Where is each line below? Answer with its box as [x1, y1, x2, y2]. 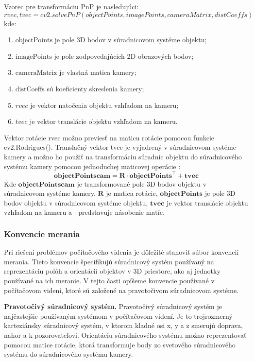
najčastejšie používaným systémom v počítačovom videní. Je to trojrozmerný [4, 310, 233, 321]
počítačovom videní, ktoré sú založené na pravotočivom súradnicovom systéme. [4, 285, 238, 295]
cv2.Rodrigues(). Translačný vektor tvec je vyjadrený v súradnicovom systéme [4, 142, 236, 152]
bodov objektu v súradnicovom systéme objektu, [4, 197, 148, 207]
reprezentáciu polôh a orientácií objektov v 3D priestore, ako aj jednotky [4, 266, 221, 276]
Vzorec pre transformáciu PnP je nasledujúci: [4, 1, 139, 11]
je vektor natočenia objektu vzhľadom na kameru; [30, 100, 179, 110]
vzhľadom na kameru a [4, 207, 72, 217]
